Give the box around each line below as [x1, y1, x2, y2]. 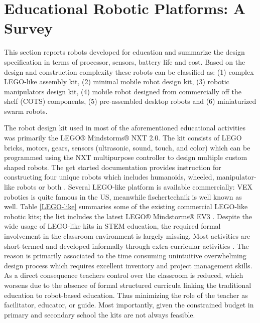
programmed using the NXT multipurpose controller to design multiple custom [4, 152, 247, 163]
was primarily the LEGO [4, 132, 81, 143]
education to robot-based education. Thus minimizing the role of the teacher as [4, 289, 248, 300]
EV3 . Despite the [196, 211, 252, 221]
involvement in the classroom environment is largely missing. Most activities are [4, 231, 250, 241]
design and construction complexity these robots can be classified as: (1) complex [4, 66, 254, 77]
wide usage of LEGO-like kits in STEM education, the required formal [4, 221, 221, 231]
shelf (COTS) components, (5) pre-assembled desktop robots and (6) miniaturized [4, 96, 256, 106]
